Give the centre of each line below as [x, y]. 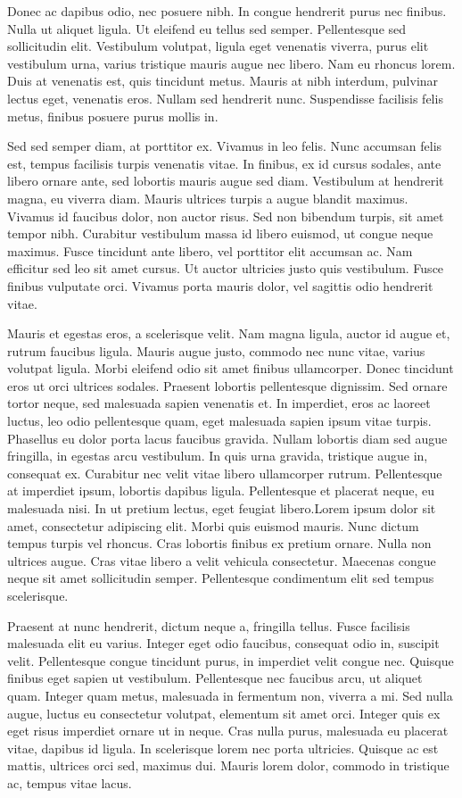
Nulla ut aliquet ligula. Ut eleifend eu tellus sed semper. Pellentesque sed [207, 28]
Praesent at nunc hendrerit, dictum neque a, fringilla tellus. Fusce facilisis [209, 625]
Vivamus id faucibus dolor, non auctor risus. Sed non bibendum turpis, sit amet [226, 216]
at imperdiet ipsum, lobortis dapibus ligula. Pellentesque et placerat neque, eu [221, 490]
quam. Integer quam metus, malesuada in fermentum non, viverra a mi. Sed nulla [230, 695]
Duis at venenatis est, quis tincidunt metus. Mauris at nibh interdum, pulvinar [223, 81]
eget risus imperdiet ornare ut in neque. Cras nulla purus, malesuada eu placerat [228, 731]
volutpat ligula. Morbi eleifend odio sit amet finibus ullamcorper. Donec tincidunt [231, 368]
